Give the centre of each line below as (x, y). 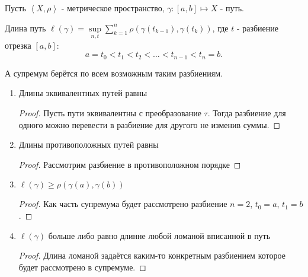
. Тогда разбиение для (247, 113)
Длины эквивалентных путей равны (83, 93)
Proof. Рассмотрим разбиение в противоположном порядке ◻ (130, 164)
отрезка (18, 45)
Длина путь (25, 28)
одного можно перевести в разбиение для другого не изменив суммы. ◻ (150, 124)
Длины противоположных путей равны (89, 144)
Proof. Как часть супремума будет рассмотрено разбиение (123, 204)
